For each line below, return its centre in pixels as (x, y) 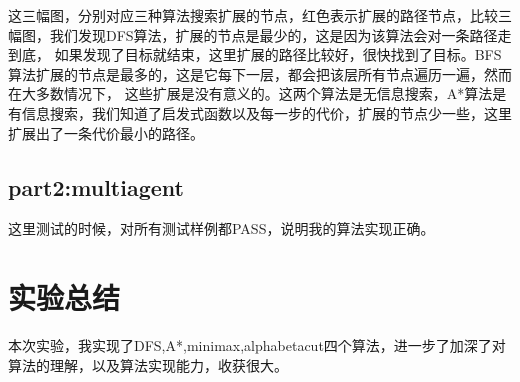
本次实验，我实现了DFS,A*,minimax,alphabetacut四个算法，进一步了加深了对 (257, 345)
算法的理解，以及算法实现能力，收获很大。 (148, 364)
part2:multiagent (96, 186)
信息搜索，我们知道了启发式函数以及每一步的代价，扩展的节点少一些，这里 (266, 112)
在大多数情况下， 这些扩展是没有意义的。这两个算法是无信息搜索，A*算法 (250, 93)
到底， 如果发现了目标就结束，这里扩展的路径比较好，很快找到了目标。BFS (255, 54)
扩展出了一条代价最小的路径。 (106, 132)
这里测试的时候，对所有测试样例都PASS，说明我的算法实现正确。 (221, 228)
